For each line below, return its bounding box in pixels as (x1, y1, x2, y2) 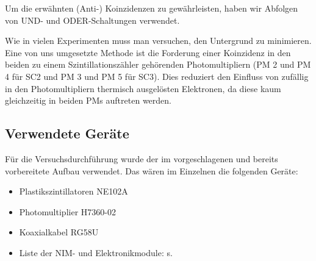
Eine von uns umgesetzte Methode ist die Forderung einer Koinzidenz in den (5, 46, 291, 59)
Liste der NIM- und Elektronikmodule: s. (19, 246, 173, 259)
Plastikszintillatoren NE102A (19, 185, 128, 198)
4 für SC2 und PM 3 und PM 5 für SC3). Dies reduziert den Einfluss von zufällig (5, 70, 309, 82)
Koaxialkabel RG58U (19, 226, 99, 238)
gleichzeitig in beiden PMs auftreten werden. (5, 94, 171, 107)
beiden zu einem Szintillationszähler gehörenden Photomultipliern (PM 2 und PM (5, 58, 311, 71)
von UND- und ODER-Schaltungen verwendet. (5, 13, 180, 26)
